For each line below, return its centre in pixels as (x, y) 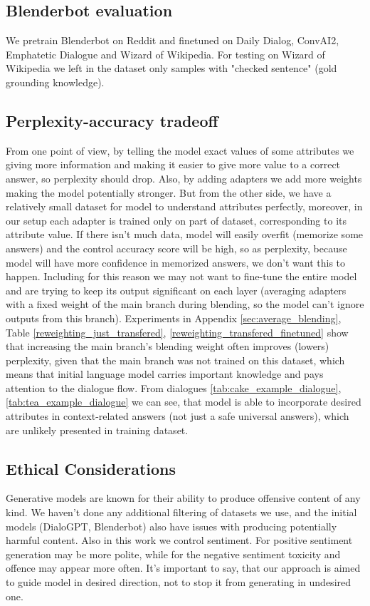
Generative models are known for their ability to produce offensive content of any (183, 498)
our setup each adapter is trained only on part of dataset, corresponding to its (176, 220)
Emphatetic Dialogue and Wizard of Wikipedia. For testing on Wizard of (165, 54)
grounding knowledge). (55, 82)
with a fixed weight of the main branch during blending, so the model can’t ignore (185, 304)
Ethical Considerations (91, 468)
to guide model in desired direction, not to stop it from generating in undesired (179, 582)
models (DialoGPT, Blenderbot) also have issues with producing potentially (171, 526)
